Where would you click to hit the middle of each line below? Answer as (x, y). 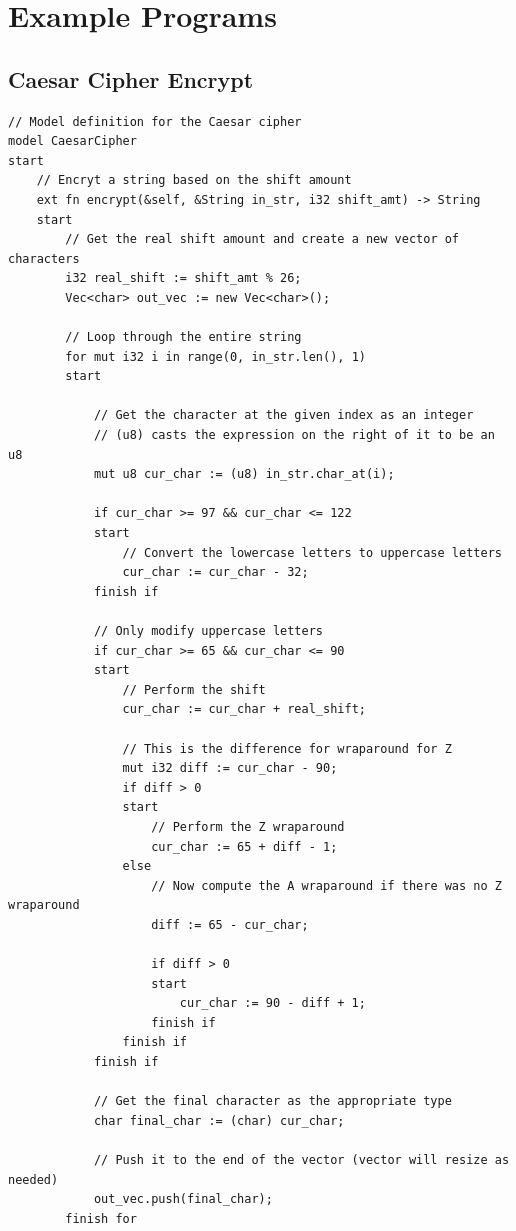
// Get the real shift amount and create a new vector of (262, 239)
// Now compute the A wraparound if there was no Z (326, 885)
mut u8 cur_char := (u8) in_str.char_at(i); (244, 474)
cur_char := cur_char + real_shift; (244, 709)
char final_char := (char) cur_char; (219, 1120)
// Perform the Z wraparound (248, 826)
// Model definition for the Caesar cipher (155, 121)
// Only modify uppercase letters (208, 631)
